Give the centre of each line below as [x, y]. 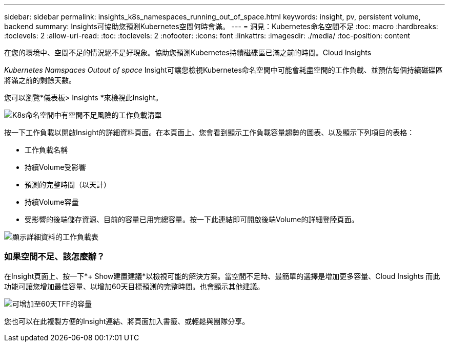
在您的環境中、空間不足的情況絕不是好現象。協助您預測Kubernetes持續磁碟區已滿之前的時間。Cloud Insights [188, 52]
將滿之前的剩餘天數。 [40, 80]
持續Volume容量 [52, 202]
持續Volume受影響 [55, 167]
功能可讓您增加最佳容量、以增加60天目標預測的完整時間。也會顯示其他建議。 [134, 286]
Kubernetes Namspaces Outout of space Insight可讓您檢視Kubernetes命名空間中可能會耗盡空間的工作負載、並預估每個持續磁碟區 [223, 70]
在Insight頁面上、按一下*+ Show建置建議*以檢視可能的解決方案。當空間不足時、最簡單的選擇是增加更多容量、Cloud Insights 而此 [222, 276]
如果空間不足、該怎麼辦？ [55, 257]
